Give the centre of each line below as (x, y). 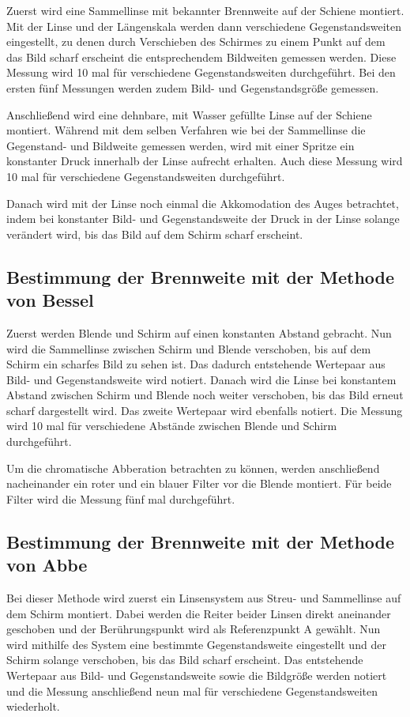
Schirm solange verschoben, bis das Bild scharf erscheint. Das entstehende (185, 660)
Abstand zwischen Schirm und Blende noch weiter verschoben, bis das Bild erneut (205, 395)
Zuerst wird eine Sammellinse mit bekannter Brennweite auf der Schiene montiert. (205, 10)
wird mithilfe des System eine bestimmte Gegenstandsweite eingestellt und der (196, 644)
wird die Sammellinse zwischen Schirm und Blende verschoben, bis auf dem (189, 348)
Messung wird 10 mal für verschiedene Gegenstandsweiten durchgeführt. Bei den (201, 72)
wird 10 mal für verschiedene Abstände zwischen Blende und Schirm (172, 426)
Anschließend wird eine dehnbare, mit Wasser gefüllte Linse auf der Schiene (189, 114)
